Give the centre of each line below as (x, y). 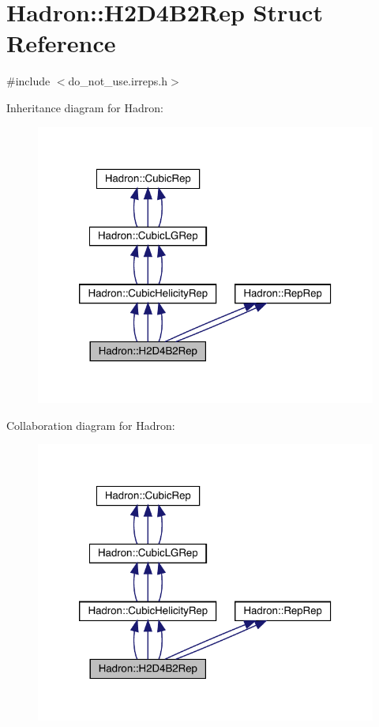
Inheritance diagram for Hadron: (85, 107)
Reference (61, 43)
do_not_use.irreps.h (118, 81)
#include (28, 81)
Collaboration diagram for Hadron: (91, 425)
